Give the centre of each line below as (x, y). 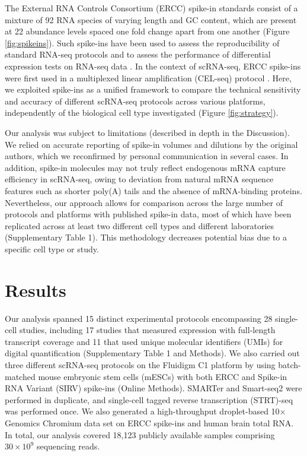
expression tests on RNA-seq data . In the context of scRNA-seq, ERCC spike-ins (153, 66)
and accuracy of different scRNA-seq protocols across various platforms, (135, 101)
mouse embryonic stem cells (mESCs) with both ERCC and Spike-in (163, 376)
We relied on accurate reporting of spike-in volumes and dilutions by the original (151, 144)
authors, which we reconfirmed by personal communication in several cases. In (147, 156)
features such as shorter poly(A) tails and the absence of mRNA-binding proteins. (153, 190)
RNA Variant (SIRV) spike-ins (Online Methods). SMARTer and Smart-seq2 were (153, 388)
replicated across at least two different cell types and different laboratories (140, 225)
